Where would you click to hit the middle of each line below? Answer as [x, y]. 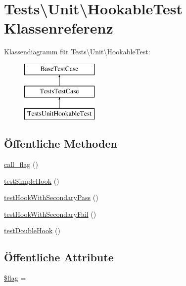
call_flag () [21, 164]
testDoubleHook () [32, 230]
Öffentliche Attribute [59, 257]
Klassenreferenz [59, 28]
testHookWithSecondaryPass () [51, 197]
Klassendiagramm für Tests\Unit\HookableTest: [77, 52]
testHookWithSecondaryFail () [50, 214]
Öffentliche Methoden [61, 143]
